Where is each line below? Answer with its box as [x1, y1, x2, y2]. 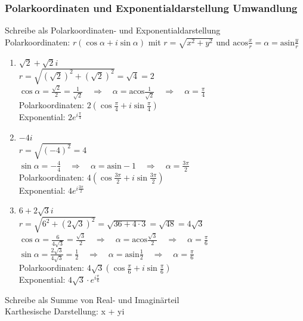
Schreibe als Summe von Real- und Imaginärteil [5, 293, 180, 305]
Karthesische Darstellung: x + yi [5, 305, 125, 317]
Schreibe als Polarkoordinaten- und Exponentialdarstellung [5, 24, 221, 36]
